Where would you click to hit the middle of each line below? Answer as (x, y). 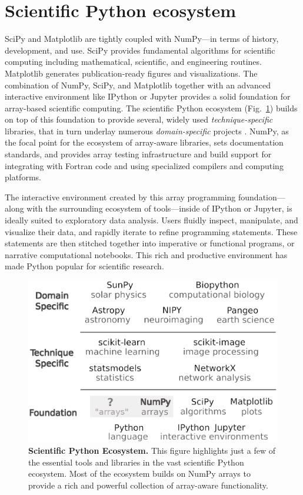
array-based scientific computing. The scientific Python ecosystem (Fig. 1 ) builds (151, 108)
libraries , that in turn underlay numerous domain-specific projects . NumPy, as (147, 131)
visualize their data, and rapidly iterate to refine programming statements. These (151, 231)
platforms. (23, 177)
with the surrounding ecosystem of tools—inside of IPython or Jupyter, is (159, 208)
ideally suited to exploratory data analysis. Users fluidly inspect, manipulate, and (151, 220)
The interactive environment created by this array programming (120, 197)
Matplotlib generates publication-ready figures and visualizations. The (131, 73)
